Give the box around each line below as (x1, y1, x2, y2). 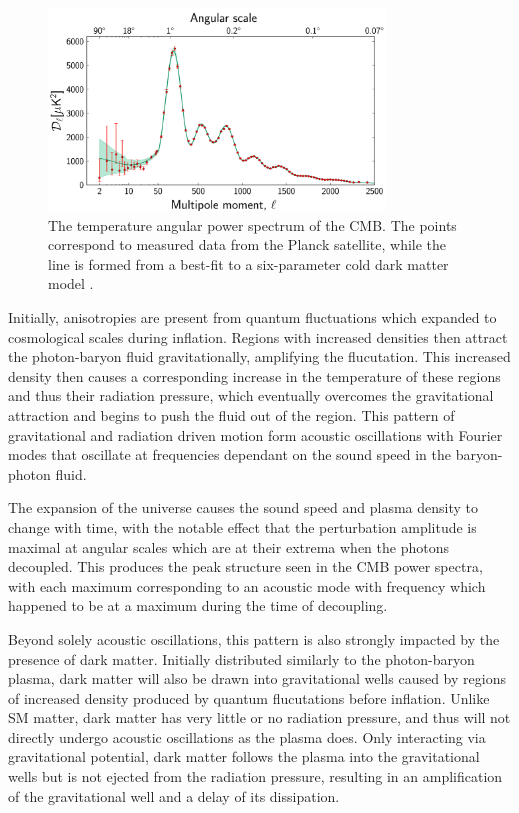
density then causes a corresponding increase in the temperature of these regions (8, 365, 501, 386)
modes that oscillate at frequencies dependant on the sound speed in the (8, 444, 451, 465)
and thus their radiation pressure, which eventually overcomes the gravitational (8, 385, 494, 406)
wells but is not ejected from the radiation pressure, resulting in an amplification (8, 766, 503, 787)
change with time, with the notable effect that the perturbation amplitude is (8, 516, 477, 537)
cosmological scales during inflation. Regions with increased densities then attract (8, 326, 508, 347)
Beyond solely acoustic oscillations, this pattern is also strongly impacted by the (8, 628, 500, 649)
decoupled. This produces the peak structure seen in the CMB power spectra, (8, 556, 483, 577)
